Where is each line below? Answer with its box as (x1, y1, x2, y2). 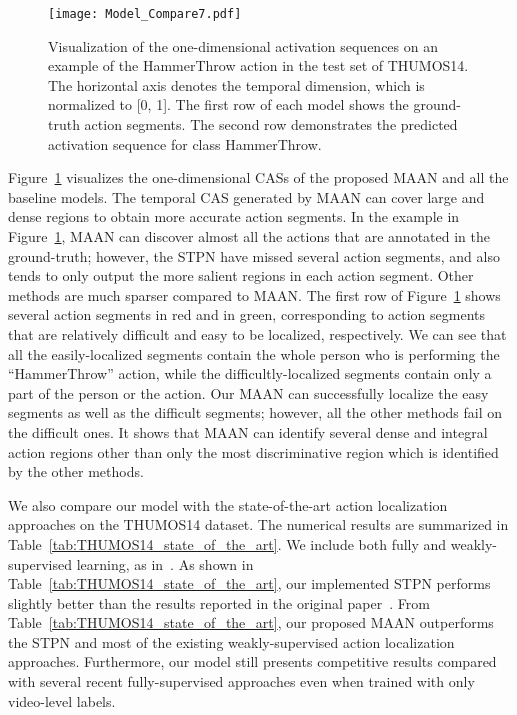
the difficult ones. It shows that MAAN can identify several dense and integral (8, 421, 488, 442)
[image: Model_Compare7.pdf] (48, 7, 242, 21)
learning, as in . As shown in (76, 553, 254, 574)
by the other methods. (8, 461, 144, 482)
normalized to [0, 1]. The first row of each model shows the (48, 94, 409, 115)
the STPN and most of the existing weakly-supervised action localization (8, 631, 455, 652)
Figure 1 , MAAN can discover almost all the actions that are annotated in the (8, 226, 490, 246)
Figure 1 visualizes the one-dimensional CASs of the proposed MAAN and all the (8, 167, 509, 188)
